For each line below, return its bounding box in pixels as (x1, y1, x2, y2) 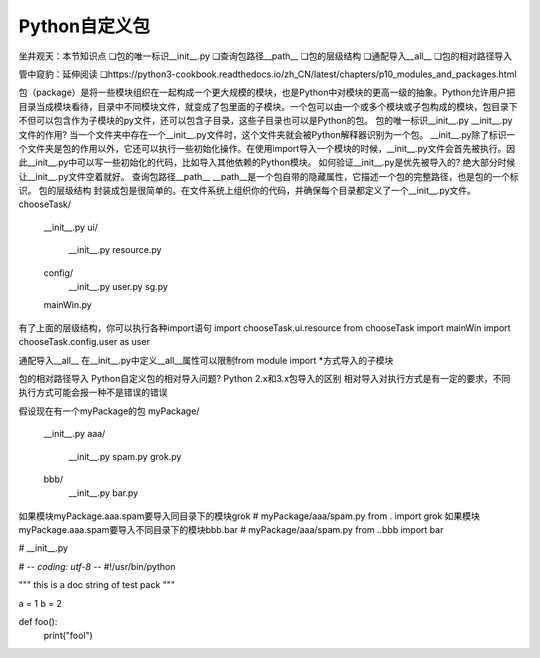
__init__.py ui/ (43, 221, 99, 233)
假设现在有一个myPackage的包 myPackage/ (18, 405, 200, 417)
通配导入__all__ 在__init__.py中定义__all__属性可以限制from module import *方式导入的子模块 (18, 354, 394, 366)
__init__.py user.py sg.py (68, 281, 169, 293)
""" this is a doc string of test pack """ (18, 579, 175, 591)
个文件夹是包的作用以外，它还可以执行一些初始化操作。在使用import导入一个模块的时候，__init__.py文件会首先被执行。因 (18, 142, 516, 154)
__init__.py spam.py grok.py (68, 450, 182, 462)
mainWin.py (43, 299, 92, 311)
